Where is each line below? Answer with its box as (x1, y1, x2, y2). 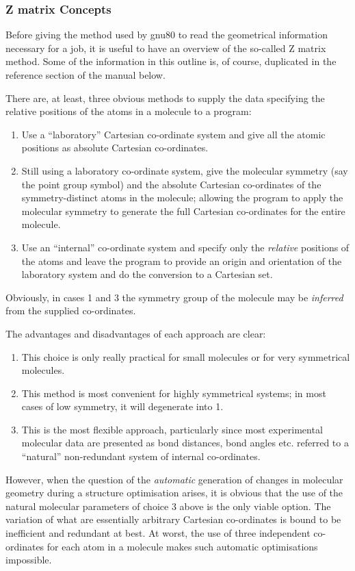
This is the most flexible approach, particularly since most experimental (21, 422, 323, 436)
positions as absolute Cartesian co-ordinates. (21, 140, 209, 155)
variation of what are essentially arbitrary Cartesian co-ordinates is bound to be (5, 512, 341, 526)
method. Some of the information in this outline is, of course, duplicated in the (5, 54, 337, 68)
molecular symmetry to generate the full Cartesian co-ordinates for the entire (21, 203, 345, 218)
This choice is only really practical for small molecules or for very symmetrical (21, 349, 350, 364)
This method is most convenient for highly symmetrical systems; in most (21, 385, 326, 400)
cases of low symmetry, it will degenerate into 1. (21, 399, 224, 414)
